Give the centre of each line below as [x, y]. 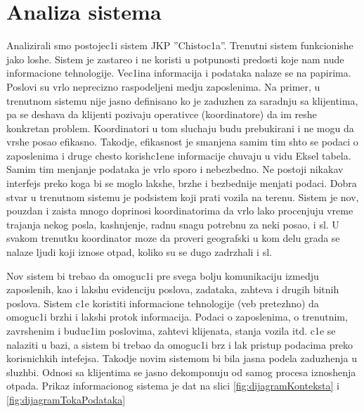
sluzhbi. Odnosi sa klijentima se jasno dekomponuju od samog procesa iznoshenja [181, 372]
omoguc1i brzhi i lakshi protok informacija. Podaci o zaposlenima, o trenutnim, [177, 317]
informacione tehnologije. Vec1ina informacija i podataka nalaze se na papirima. [179, 73]
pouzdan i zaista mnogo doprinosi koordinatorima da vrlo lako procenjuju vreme [180, 211]
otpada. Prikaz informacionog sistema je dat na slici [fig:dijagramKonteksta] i [173, 386]
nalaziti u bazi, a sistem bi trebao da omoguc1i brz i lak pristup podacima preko [180, 344]
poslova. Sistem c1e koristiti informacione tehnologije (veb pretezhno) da [163, 303]
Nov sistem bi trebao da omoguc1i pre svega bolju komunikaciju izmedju [163, 275]
